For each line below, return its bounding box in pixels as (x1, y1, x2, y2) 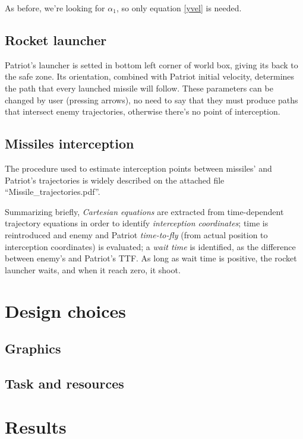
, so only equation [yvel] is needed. (116, 2, 242, 14)
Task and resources (5, 374, 124, 392)
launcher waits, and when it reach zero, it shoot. (5, 263, 181, 276)
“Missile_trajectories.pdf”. (5, 185, 100, 198)
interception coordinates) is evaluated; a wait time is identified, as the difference (5, 240, 296, 252)
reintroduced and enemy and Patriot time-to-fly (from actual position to (5, 228, 268, 241)
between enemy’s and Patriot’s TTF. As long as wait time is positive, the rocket (5, 252, 297, 264)
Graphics (5, 339, 61, 358)
